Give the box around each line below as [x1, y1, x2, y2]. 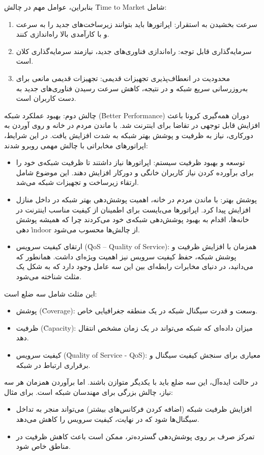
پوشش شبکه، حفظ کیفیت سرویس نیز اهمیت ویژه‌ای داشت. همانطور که [16, 251, 237, 261]
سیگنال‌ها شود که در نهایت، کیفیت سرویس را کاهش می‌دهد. [16, 414, 199, 424]
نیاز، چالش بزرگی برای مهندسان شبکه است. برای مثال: [4, 386, 173, 397]
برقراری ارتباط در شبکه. [16, 359, 91, 370]
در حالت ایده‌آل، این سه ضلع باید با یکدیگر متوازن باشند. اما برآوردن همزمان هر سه [4, 377, 258, 387]
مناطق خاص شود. [16, 441, 71, 451]
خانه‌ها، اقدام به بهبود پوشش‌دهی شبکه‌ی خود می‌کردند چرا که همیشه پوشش [16, 214, 249, 225]
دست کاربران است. [16, 93, 76, 103]
